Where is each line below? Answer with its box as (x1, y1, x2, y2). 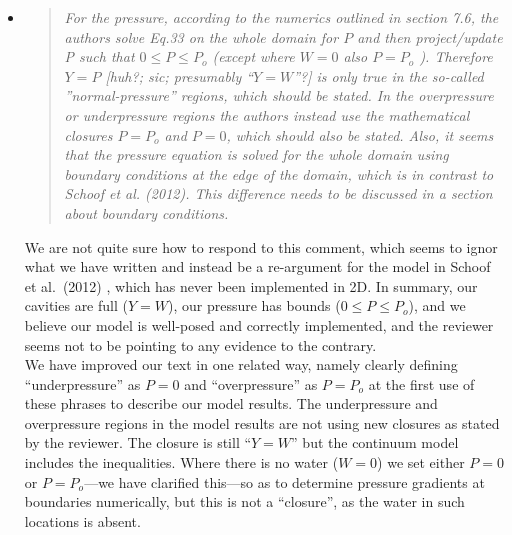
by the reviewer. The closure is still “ (24, 432, 252, 453)
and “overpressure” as (184, 373, 318, 394)
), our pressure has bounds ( (167, 295, 341, 316)
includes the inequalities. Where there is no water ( (24, 452, 339, 473)
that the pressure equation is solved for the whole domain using (64, 144, 449, 165)
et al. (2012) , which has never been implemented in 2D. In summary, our (24, 275, 478, 296)
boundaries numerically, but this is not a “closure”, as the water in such (24, 491, 465, 512)
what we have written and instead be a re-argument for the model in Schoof (24, 256, 491, 277)
